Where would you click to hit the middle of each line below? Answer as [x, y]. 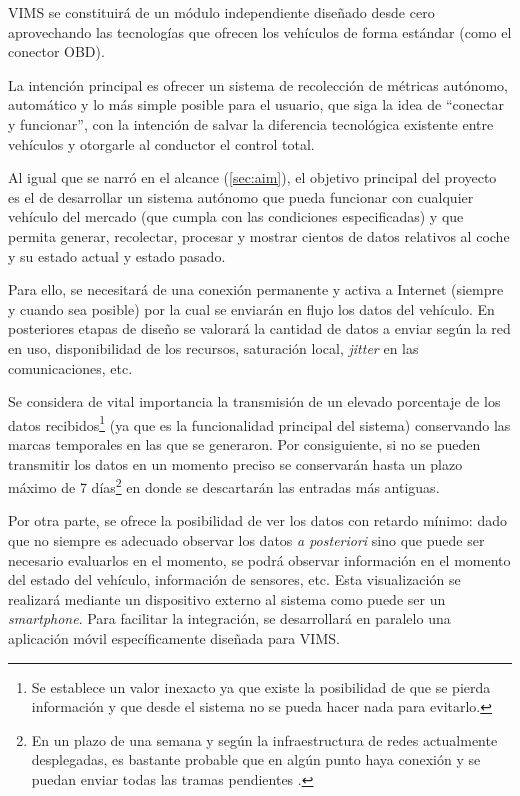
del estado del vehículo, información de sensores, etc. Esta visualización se [234, 579]
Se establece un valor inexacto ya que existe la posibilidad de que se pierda [261, 686]
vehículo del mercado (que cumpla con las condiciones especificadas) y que [236, 216]
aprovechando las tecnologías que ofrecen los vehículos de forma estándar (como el [260, 31]
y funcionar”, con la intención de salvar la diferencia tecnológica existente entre [251, 123]
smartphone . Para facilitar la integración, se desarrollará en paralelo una [229, 618]
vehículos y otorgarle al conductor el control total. [161, 143]
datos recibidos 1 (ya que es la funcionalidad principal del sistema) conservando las [259, 423]
